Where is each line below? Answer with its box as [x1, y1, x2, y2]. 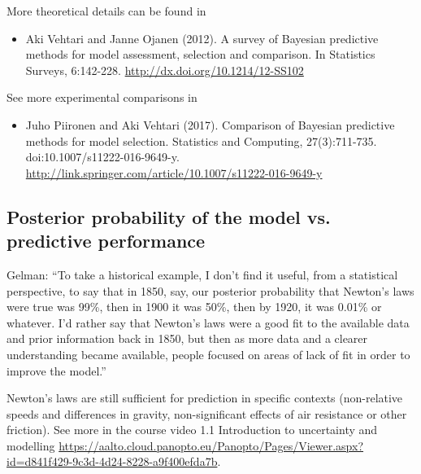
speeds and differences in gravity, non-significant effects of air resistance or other [7, 405, 407, 422]
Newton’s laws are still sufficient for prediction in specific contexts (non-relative [7, 389, 403, 406]
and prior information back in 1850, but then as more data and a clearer [7, 330, 368, 347]
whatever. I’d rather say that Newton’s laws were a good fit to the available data [7, 314, 410, 331]
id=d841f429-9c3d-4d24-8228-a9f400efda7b [7, 453, 218, 470]
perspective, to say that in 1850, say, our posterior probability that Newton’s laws [7, 282, 414, 299]
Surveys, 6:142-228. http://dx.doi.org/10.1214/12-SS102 [25, 61, 304, 78]
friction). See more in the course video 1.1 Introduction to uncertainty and [7, 421, 378, 438]
